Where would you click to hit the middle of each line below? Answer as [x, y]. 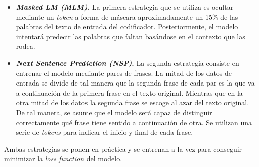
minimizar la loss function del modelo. [63, 159]
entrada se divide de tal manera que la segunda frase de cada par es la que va [135, 83]
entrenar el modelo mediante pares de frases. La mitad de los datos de [124, 73]
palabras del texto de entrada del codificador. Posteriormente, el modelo [127, 26]
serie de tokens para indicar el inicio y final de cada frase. [104, 132]
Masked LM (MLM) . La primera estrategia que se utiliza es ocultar [125, 7]
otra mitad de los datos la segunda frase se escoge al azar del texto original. [133, 102]
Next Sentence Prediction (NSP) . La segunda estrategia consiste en [127, 63]
